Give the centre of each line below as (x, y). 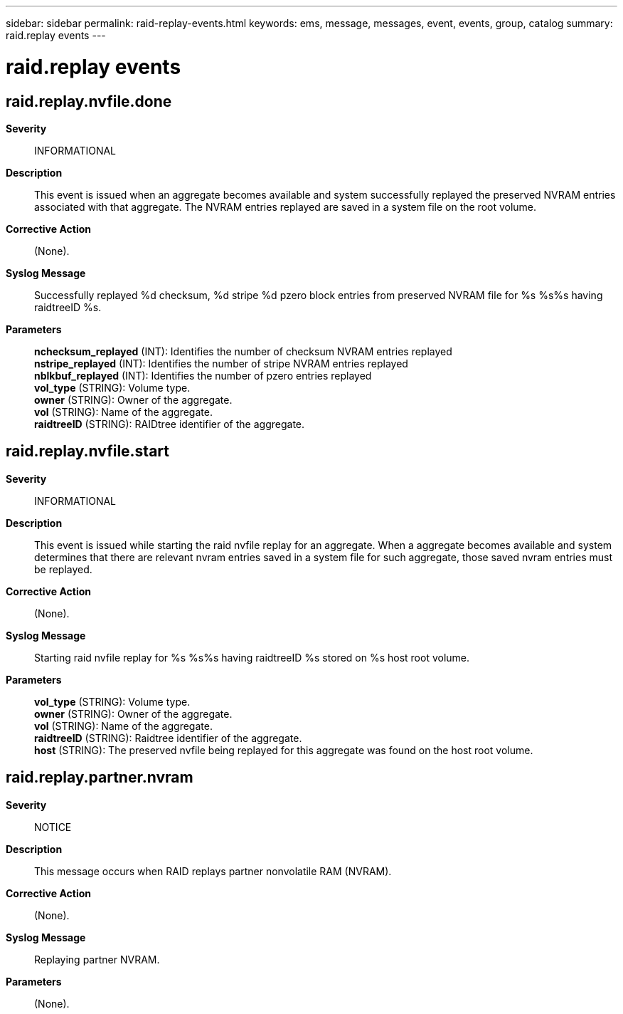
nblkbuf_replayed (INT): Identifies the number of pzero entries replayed (203, 375)
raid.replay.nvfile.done (89, 101)
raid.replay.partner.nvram (100, 778)
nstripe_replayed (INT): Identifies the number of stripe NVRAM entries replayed (221, 363)
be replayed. (63, 569)
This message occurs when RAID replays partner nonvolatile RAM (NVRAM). (213, 871)
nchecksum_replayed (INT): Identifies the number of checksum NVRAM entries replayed (243, 351)
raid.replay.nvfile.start (88, 451)
